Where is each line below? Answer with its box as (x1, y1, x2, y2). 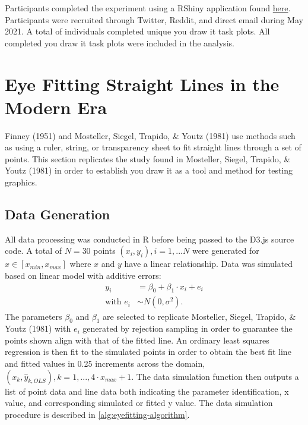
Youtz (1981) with (5, 322, 71, 335)
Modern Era (5, 95, 107, 119)
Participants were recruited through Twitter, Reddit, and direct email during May (5, 13, 303, 26)
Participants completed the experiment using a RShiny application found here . (5, 2, 291, 14)
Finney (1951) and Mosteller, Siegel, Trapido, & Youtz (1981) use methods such (5, 129, 296, 141)
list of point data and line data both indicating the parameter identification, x (5, 385, 289, 397)
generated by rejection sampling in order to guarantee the (82, 322, 293, 335)
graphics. (5, 176, 37, 188)
